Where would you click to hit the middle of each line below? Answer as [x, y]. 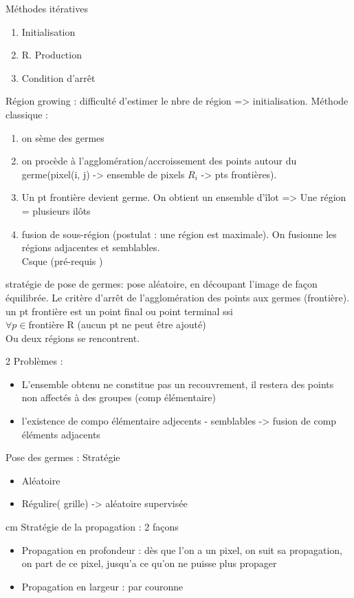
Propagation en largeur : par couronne [102, 586]
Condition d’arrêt [58, 77]
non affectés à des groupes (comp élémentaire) [119, 397]
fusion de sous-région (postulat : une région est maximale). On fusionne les [179, 234]
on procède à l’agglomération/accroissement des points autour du [159, 161]
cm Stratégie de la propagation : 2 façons [92, 527]
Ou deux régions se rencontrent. [73, 338]
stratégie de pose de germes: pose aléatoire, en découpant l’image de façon [162, 284]
